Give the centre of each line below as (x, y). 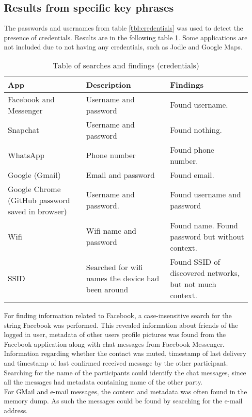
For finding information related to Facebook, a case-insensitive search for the (118, 315)
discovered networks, (205, 273)
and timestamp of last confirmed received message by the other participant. (116, 362)
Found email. (192, 175)
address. (16, 410)
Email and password (120, 175)
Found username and (205, 194)
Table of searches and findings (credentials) (126, 65)
